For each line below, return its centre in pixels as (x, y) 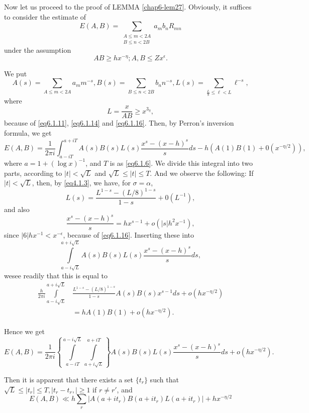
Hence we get (24, 331)
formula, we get (28, 133)
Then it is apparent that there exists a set (69, 379)
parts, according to (33, 173)
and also (17, 209)
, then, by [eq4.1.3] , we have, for (81, 183)
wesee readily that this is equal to (56, 275)
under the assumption (38, 49)
